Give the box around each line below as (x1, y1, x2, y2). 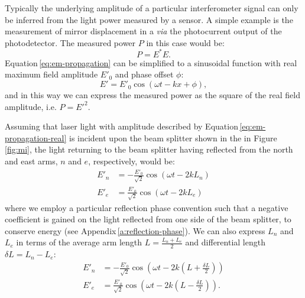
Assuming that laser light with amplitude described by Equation (5, 120, 238, 132)
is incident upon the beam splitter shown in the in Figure (69, 131, 277, 144)
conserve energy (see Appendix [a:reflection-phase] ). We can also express (5, 224, 265, 237)
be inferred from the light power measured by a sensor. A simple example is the (5, 13, 293, 25)
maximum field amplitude (5, 68, 98, 80)
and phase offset (115, 68, 174, 80)
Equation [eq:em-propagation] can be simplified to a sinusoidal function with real (5, 56, 297, 69)
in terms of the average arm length (16, 236, 142, 248)
